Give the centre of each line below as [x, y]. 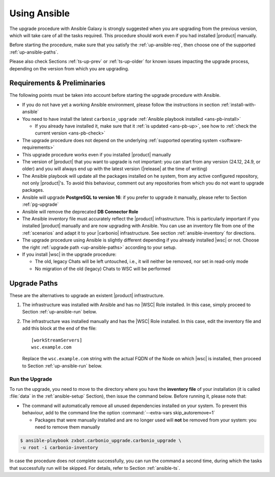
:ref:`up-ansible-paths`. [34, 52]
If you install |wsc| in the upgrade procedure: [69, 254]
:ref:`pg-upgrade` [40, 204]
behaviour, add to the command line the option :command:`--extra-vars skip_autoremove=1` [119, 413]
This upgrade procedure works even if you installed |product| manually [97, 154]
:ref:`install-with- [238, 104]
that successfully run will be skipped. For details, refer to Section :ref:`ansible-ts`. [95, 468]
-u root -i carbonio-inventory [59, 448]
